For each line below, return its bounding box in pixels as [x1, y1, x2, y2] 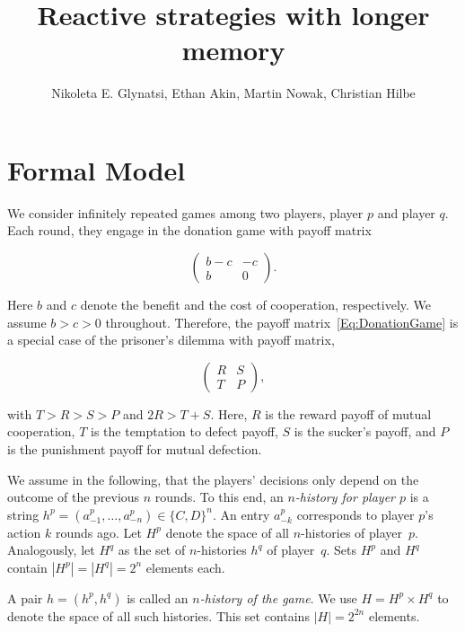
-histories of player [301, 522, 403, 541]
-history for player [294, 487, 395, 506]
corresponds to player [296, 505, 415, 523]
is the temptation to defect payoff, [91, 422, 278, 441]
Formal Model [7, 151, 186, 188]
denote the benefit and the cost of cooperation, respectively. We [80, 295, 432, 314]
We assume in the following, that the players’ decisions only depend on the [7, 470, 419, 488]
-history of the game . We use [199, 588, 357, 607]
